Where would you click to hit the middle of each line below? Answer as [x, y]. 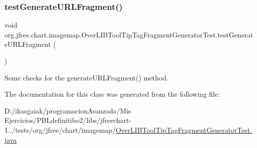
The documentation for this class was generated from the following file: [112, 94]
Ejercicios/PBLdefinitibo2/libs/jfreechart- [68, 120]
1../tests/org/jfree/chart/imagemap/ [60, 129]
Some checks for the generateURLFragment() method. [86, 77]
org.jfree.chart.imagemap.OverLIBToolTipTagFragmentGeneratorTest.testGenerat [129, 34]
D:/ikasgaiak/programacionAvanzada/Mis [68, 110]
